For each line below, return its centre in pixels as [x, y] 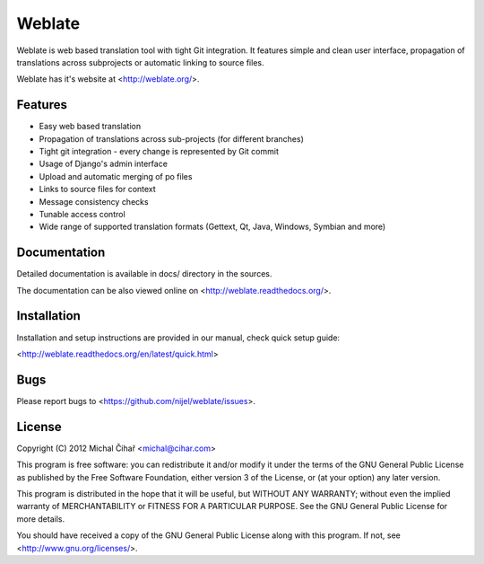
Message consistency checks [94, 201]
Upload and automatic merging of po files [116, 176]
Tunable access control [82, 214]
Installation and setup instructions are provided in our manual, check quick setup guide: [178, 338]
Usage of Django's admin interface [103, 164]
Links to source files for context [97, 189]
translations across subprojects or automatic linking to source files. [140, 62]
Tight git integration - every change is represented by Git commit [159, 152]
